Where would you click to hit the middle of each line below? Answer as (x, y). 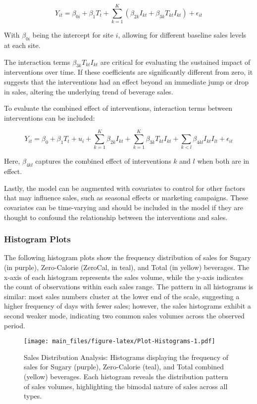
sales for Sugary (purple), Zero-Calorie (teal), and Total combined (124, 367)
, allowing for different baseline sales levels (182, 35)
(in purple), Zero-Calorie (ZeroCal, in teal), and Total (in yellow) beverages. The (127, 267)
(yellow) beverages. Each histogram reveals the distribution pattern (126, 376)
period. (15, 325)
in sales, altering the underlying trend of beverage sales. (89, 91)
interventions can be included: (50, 117)
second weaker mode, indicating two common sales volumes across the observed (124, 315)
